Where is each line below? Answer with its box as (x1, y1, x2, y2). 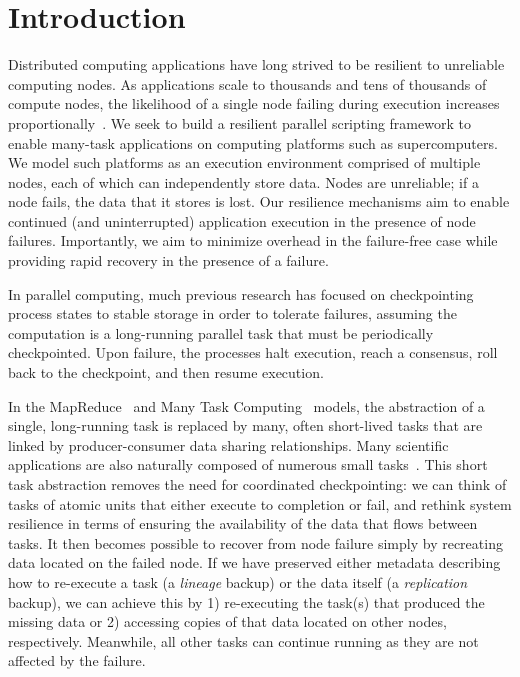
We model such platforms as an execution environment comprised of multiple (8, 152, 481, 173)
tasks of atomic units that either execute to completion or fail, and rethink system (8, 493, 512, 514)
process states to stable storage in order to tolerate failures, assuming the (8, 303, 457, 324)
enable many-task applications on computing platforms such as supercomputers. (8, 132, 498, 153)
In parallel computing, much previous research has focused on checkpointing (8, 283, 474, 304)
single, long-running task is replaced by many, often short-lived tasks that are (8, 415, 483, 436)
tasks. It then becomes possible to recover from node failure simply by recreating (8, 532, 503, 553)
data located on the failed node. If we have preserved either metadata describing (8, 552, 501, 573)
